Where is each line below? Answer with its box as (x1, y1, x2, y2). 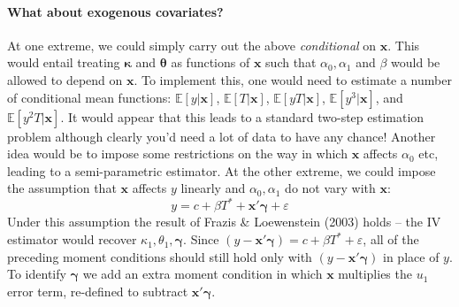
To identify (7, 265, 66, 283)
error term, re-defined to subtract (7, 281, 188, 300)
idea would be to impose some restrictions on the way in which (7, 144, 348, 163)
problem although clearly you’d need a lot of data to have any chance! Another (7, 127, 436, 145)
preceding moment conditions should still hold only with (7, 247, 312, 265)
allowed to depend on (7, 70, 123, 88)
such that (265, 53, 317, 72)
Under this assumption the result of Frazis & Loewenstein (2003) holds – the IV (7, 212, 441, 231)
